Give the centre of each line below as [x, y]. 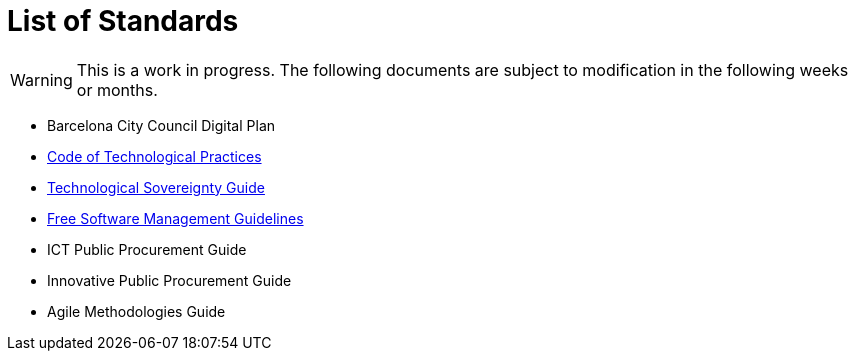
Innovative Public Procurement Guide [169, 280]
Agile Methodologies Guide [136, 311]
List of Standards [123, 21]
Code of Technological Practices [154, 156]
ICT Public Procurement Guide [147, 249]
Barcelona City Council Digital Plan [161, 125]
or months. [117, 89]
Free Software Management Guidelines [175, 218]
